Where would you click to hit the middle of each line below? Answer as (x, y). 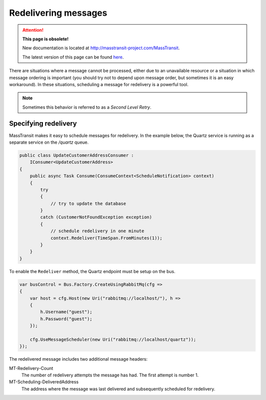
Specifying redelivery (43, 124)
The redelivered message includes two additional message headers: (78, 359)
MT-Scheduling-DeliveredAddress (44, 382)
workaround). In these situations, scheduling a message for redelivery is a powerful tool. (99, 84)
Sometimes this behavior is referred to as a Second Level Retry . (87, 107)
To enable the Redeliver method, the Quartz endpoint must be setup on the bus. (92, 271)
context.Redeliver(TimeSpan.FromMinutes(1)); (106, 238)
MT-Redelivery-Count (31, 368)
